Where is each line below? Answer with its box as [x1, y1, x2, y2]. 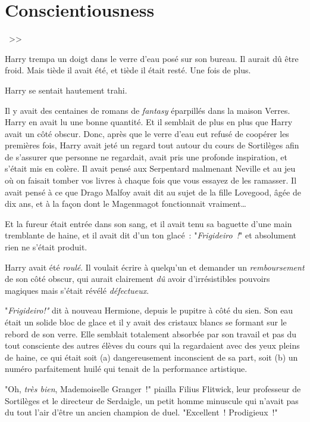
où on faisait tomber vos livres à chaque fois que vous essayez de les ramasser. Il [5, 174, 297, 187]
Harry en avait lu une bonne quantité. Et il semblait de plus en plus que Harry [5, 116, 293, 128]
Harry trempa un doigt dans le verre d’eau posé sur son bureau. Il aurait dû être [5, 52, 299, 64]
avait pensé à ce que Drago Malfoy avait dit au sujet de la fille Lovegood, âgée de [5, 185, 301, 198]
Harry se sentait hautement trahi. [5, 83, 127, 96]
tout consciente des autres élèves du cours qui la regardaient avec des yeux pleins [5, 339, 300, 352]
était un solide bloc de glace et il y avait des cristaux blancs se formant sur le [5, 316, 287, 328]
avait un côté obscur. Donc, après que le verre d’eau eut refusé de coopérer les [5, 127, 289, 139]
